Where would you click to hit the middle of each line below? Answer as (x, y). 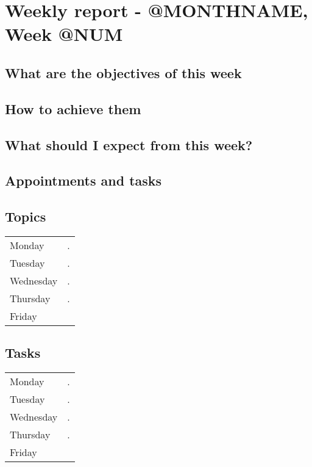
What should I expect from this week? (129, 144)
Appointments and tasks (83, 180)
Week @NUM (64, 34)
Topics (26, 216)
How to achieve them (73, 108)
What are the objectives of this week (123, 72)
